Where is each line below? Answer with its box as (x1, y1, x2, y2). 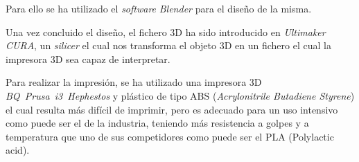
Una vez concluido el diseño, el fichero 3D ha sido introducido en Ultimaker (6, 24, 326, 39)
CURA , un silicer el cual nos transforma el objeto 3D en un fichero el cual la (6, 38, 331, 53)
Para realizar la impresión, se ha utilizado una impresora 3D (6, 75, 262, 89)
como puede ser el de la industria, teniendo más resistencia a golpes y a (6, 116, 309, 130)
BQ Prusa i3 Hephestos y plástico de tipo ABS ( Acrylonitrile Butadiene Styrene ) (6, 88, 355, 102)
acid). (6, 143, 30, 157)
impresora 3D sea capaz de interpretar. (6, 51, 170, 66)
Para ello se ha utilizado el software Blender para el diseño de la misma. (6, 1, 312, 15)
